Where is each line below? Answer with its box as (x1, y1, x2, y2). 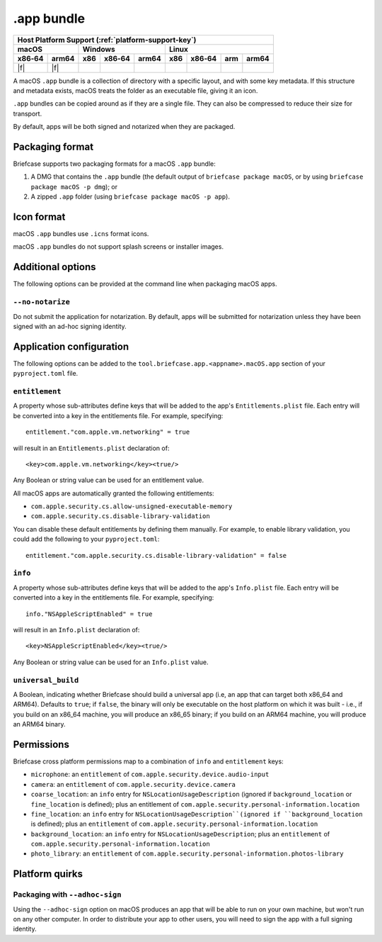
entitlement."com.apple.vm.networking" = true (25, 428, 190, 436)
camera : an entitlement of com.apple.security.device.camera (30, 780, 236, 788)
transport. (13, 109, 42, 118)
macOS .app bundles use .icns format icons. (13, 230, 149, 238)
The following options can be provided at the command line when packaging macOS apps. (13, 280, 277, 288)
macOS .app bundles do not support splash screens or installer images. (13, 242, 224, 251)
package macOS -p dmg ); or (30, 182, 118, 191)
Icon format (13, 211, 66, 223)
